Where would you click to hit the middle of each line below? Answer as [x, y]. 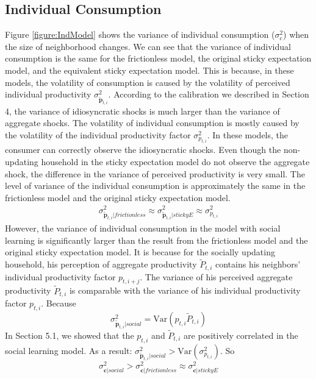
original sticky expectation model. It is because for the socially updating [140, 252]
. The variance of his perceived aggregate [216, 276]
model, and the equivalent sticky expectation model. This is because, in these [149, 70]
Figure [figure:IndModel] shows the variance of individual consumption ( [140, 34]
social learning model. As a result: [69, 350]
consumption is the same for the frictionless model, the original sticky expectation [158, 58]
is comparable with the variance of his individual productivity [185, 290]
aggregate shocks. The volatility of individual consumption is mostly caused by [152, 123]
